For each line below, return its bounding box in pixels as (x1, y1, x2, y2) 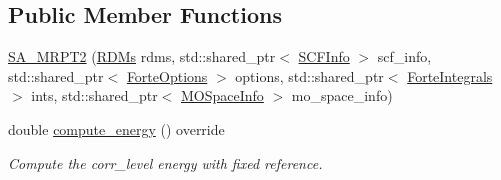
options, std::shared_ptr (235, 65, 384, 86)
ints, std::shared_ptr (31, 85, 158, 106)
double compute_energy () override (8, 118, 225, 139)
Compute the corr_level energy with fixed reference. (8, 152, 323, 173)
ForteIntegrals (407, 65, 493, 86)
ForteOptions (126, 65, 208, 86)
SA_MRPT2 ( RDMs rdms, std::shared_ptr (8, 46, 276, 67)
